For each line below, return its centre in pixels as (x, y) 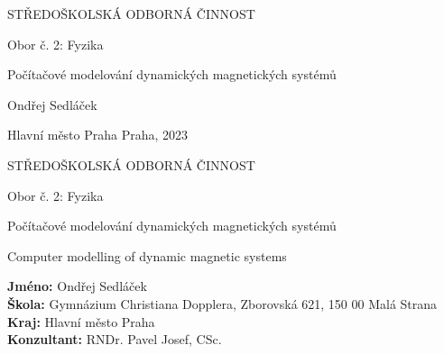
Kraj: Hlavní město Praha (81, 321)
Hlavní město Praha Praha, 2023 (98, 135)
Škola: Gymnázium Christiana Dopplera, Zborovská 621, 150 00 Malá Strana (222, 303)
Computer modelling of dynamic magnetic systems (147, 255)
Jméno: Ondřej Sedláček (77, 286)
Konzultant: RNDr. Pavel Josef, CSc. (115, 339)
